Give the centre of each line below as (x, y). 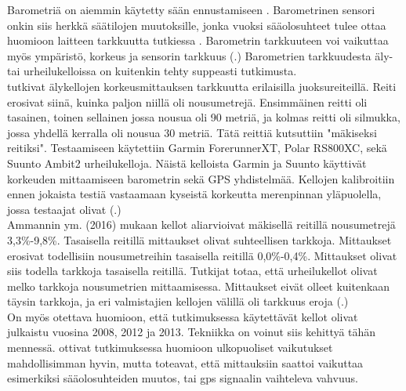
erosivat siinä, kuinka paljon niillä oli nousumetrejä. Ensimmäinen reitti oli (187, 101)
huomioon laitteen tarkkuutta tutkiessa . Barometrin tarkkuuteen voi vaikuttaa (198, 40)
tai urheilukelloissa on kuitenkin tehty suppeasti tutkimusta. (152, 71)
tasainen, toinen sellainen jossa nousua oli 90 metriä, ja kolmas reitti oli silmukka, (204, 117)
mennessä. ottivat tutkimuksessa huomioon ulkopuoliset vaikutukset (170, 348)
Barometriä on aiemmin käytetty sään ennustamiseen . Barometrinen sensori (191, 9)
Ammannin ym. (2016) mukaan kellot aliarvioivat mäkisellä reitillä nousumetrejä (201, 224)
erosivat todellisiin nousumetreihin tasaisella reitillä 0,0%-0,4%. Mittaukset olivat (202, 255)
